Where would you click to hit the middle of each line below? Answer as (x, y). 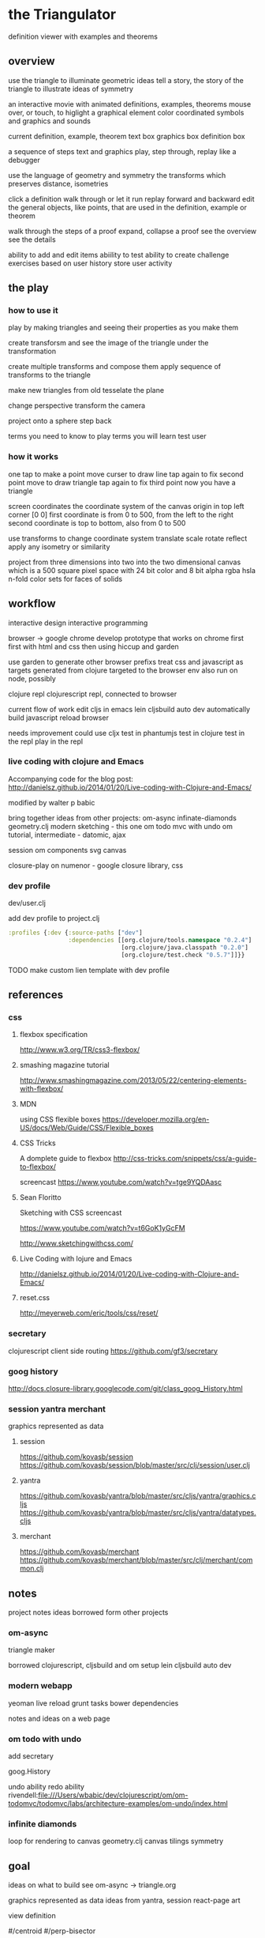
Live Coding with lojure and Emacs (76, 1259)
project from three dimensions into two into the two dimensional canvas (125, 562)
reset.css (34, 1298)
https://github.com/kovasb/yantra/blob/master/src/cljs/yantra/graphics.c (138, 1496)
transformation (32, 351)
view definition (32, 1916)
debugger (24, 160)
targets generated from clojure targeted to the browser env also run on (123, 670)
